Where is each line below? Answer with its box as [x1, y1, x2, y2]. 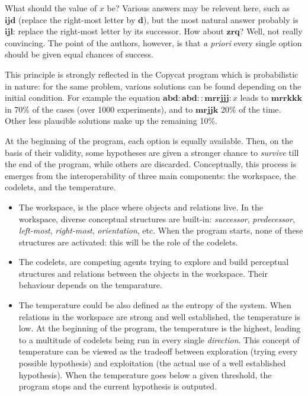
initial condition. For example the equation [5, 91, 161, 104]
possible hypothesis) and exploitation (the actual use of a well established [18, 357, 286, 369]
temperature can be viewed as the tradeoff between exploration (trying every [18, 345, 298, 357]
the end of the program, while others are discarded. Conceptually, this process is [5, 158, 297, 170]
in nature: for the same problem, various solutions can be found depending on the [5, 79, 301, 92]
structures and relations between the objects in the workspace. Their [18, 267, 268, 279]
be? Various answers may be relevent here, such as [107, 2, 290, 14]
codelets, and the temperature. [5, 181, 116, 193]
